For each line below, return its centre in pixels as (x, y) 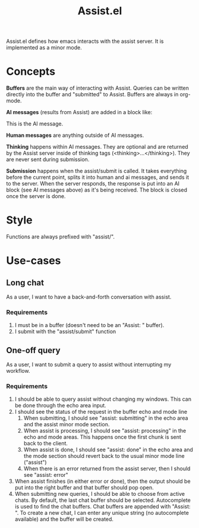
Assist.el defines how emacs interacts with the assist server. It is (85, 41)
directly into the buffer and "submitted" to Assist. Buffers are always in (92, 95)
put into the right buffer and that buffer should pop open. (84, 488)
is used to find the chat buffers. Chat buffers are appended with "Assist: (103, 507)
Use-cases (34, 261)
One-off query (33, 350)
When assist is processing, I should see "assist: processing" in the (105, 431)
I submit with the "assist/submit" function (65, 332)
